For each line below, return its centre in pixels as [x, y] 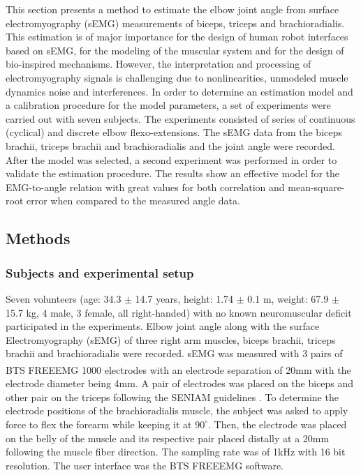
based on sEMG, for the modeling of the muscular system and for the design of [175, 50]
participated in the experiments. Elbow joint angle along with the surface [163, 326]
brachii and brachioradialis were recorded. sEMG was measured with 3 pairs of [174, 353]
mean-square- [316, 187]
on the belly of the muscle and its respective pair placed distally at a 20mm [168, 438]
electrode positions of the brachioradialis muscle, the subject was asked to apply [177, 410]
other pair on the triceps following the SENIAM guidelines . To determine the [172, 397]
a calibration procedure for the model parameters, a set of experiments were [168, 105]
